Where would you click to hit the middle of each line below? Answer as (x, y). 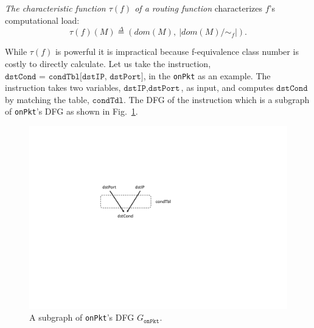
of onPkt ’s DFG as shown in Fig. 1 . (72, 111)
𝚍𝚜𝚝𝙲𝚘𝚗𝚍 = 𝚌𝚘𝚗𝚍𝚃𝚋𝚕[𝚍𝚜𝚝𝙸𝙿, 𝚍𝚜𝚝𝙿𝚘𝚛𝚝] (74, 77)
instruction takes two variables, (63, 87)
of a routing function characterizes (198, 8)
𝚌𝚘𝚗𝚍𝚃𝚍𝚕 (108, 100)
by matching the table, (47, 99)
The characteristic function (55, 8)
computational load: (42, 20)
